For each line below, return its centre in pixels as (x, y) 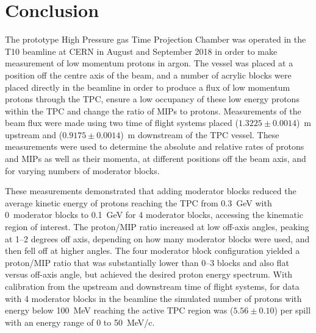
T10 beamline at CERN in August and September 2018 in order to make (141, 51)
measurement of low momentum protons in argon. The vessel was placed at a (149, 63)
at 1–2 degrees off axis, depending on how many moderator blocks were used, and (157, 238)
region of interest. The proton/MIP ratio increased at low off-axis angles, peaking (157, 227)
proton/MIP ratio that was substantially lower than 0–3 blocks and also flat (147, 262)
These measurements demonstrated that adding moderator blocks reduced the (151, 191)
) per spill (293, 310)
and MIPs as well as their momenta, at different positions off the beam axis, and (156, 159)
